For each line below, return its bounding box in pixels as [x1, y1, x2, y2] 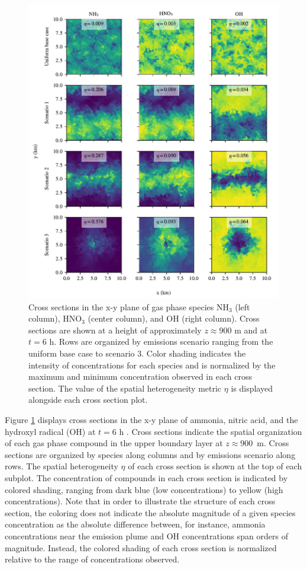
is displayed [231, 382, 273, 394]
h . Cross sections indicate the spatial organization [119, 425, 302, 437]
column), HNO [28, 312, 82, 325]
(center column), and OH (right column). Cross [88, 312, 260, 325]
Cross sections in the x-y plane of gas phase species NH [28, 300, 229, 313]
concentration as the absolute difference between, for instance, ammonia [5, 518, 266, 530]
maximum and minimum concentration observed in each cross [28, 370, 252, 383]
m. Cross [257, 437, 289, 449]
